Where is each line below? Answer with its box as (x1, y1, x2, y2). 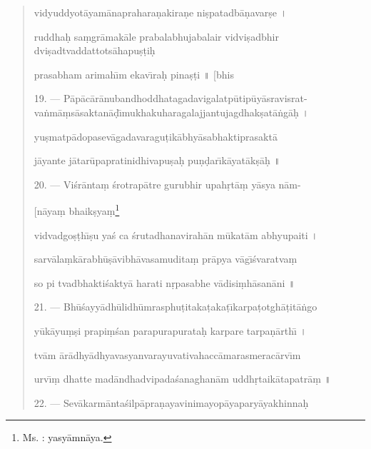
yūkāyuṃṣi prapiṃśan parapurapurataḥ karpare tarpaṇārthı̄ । (34, 323, 307, 338)
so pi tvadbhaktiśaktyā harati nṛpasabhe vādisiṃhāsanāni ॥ (34, 275, 295, 290)
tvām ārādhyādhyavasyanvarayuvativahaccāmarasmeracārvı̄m (34, 347, 301, 362)
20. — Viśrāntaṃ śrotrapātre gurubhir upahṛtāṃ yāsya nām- (34, 176, 301, 191)
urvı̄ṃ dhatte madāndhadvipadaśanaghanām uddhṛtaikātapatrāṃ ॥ (34, 371, 331, 386)
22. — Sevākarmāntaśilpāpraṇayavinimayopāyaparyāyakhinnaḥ (34, 395, 309, 410)
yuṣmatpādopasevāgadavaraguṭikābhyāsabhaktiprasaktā (34, 128, 278, 143)
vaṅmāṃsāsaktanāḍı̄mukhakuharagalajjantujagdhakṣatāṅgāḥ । (34, 104, 309, 119)
